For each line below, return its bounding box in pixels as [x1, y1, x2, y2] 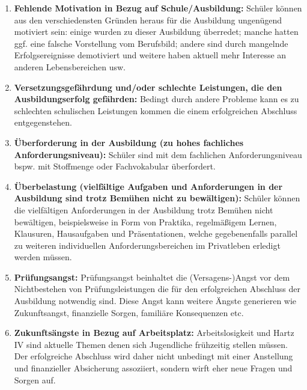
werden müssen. [14, 251, 72, 263]
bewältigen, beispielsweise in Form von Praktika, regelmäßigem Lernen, [14, 215, 277, 228]
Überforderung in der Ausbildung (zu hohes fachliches [14, 136, 244, 148]
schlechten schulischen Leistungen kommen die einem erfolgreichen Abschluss [14, 104, 297, 117]
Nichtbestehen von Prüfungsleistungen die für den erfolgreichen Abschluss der [14, 282, 300, 295]
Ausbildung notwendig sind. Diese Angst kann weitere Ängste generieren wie [14, 294, 297, 307]
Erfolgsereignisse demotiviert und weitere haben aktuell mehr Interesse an [14, 49, 287, 61]
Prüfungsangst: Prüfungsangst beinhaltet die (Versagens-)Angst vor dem [14, 270, 290, 283]
